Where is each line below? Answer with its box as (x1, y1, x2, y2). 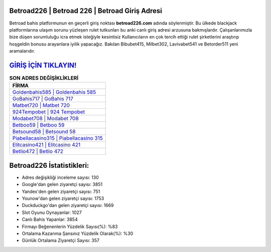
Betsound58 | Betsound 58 (12, 128, 76, 135)
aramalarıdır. (9, 48, 35, 54)
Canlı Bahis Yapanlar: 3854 (22, 216, 78, 222)
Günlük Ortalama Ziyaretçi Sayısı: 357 (22, 237, 100, 243)
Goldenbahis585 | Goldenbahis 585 (12, 89, 96, 96)
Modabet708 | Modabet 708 (12, 115, 79, 122)
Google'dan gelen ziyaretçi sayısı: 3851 (22, 181, 103, 187)
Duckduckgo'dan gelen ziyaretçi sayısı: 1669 (22, 202, 114, 208)
